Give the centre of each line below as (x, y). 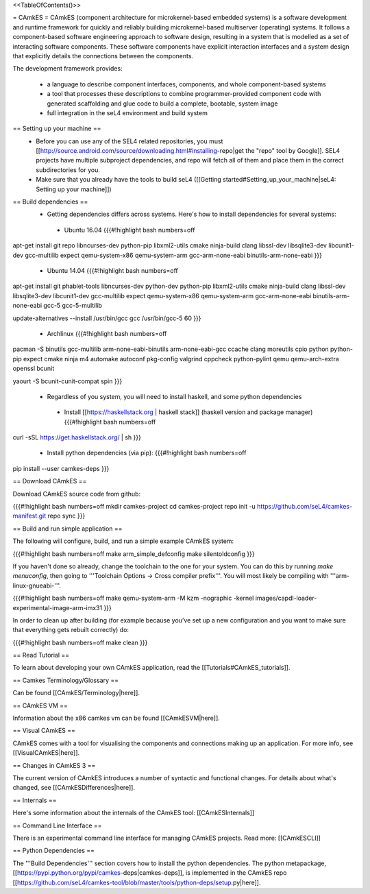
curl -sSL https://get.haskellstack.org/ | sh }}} (77, 437)
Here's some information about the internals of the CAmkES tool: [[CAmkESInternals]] (134, 813)
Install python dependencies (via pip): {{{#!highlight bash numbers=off (147, 453)
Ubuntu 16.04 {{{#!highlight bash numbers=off (129, 230)
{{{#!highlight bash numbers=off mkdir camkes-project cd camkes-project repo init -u (134, 507)
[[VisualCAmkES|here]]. (46, 753)
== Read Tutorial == (41, 655)
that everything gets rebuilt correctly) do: (71, 630)
